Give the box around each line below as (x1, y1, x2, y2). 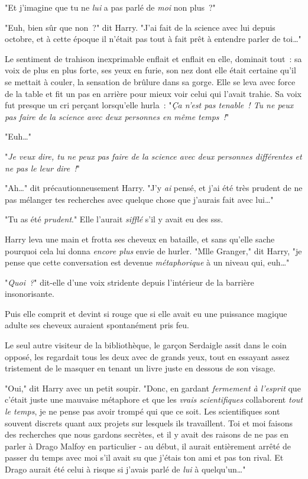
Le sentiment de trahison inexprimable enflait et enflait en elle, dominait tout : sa (5, 52, 302, 64)
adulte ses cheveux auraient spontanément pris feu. (5, 319, 189, 331)
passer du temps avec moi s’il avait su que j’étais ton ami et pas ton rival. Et (5, 451, 284, 464)
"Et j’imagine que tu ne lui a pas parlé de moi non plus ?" (5, 1, 216, 13)
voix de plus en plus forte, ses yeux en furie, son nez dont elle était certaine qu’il (5, 64, 296, 76)
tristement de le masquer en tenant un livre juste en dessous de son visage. (5, 362, 276, 374)
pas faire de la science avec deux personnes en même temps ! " (5, 110, 229, 122)
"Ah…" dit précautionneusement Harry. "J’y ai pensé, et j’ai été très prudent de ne (5, 182, 303, 194)
